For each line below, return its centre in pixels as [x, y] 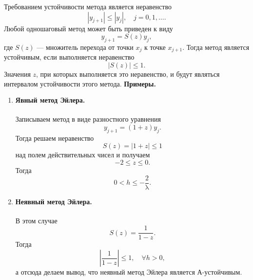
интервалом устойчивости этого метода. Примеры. [80, 83]
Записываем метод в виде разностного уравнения [88, 119]
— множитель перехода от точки [85, 47]
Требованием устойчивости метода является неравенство [88, 6]
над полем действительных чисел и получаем [83, 155]
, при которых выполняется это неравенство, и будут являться [128, 74]
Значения [17, 74]
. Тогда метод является [216, 47]
